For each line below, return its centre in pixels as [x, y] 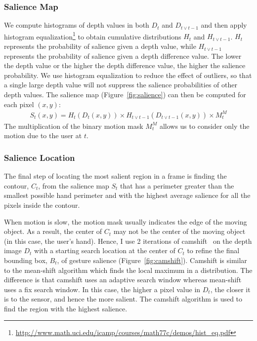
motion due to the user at [43, 135]
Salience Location [40, 157]
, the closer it [230, 289]
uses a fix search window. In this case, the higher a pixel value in [102, 289]
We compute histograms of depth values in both [77, 25]
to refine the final [213, 250]
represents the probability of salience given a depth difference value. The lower [123, 56]
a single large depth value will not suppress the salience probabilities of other [121, 85]
